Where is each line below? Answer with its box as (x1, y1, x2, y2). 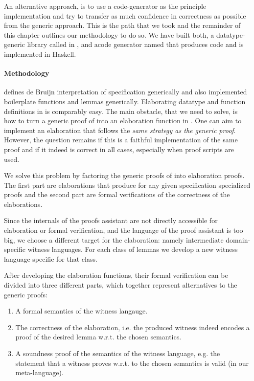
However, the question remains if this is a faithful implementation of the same (4, 134, 238, 145)
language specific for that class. (4, 253, 97, 264)
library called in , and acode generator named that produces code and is (27, 39, 244, 49)
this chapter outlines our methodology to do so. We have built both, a (4, 29, 214, 40)
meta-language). (15, 367, 64, 378)
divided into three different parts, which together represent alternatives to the (4, 280, 237, 290)
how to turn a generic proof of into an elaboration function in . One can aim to (4, 115, 242, 126)
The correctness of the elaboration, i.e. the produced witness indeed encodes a (15, 322, 250, 332)
